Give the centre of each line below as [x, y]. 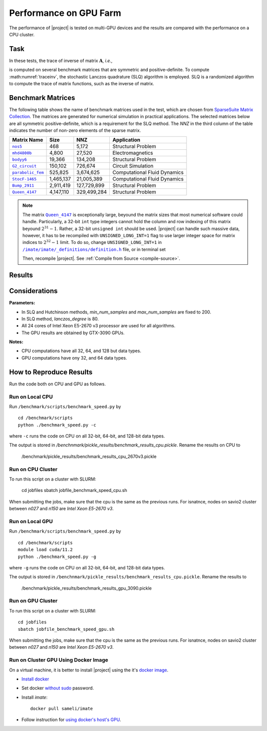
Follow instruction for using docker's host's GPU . [71, 720]
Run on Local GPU [31, 521]
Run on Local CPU [31, 397]
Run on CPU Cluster [33, 469]
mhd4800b [22, 153]
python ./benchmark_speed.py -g [57, 556]
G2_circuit [24, 166]
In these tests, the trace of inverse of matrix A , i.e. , [61, 61]
